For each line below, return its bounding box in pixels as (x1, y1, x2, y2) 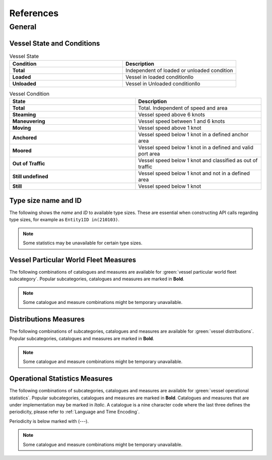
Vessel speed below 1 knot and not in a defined (138, 170, 250, 177)
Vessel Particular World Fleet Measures (9, 255, 137, 264)
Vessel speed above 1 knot (138, 124, 201, 131)
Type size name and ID (9, 196, 82, 205)
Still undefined (12, 173, 48, 180)
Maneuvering (12, 118, 45, 125)
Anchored (12, 134, 37, 141)
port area (138, 150, 160, 158)
